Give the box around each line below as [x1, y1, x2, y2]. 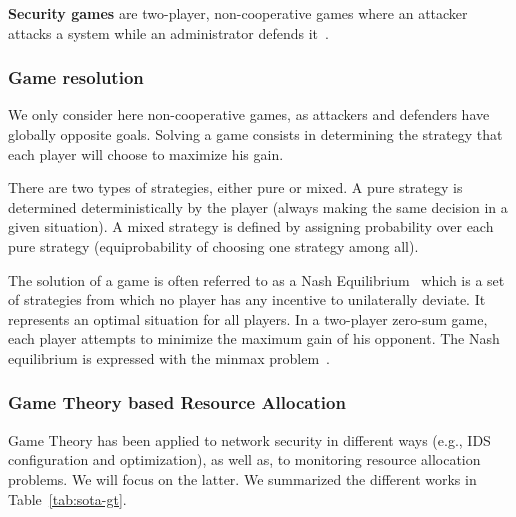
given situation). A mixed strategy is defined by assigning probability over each [8, 216, 494, 237]
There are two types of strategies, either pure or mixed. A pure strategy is [8, 177, 463, 198]
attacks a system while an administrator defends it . [8, 22, 329, 43]
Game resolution [8, 65, 144, 90]
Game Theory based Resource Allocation [8, 390, 346, 415]
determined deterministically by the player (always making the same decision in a [8, 196, 508, 217]
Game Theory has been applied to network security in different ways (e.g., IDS [8, 429, 491, 450]
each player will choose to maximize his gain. [8, 143, 284, 164]
